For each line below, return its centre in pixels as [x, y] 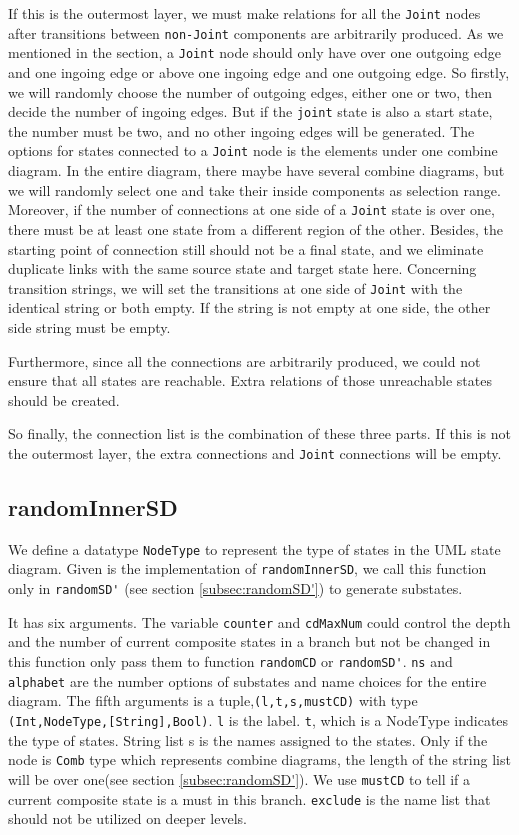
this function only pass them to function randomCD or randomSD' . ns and [230, 660]
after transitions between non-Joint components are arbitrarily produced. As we [256, 32]
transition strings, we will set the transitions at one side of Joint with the [235, 287]
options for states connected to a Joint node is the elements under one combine [253, 150]
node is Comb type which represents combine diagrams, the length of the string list [259, 759]
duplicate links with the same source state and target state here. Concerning [242, 268]
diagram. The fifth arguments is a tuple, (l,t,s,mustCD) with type [213, 700]
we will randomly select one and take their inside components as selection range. [254, 189]
